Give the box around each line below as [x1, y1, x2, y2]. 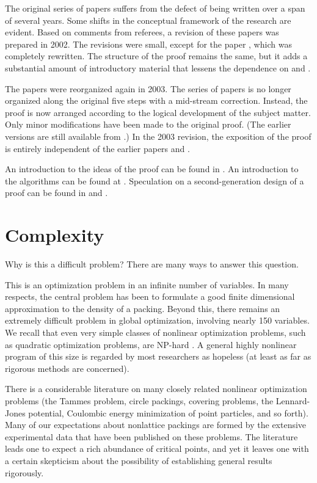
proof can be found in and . [5, 186, 108, 199]
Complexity [5, 222, 104, 247]
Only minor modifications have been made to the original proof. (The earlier [5, 118, 291, 131]
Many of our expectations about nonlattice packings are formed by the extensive [5, 418, 307, 431]
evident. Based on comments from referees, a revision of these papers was [5, 26, 279, 38]
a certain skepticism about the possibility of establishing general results [5, 454, 272, 467]
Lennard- [275, 394, 310, 407]
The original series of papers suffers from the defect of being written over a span [5, 2, 305, 14]
